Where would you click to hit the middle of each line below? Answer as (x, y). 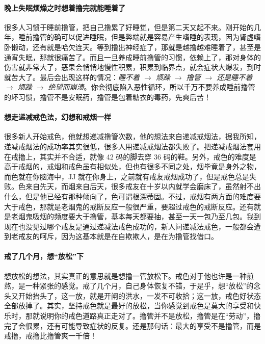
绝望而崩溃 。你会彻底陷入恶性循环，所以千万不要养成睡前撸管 (152, 87)
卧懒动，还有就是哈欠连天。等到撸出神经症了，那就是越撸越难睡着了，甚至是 (132, 47)
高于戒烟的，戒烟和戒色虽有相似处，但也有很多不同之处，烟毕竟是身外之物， (132, 166)
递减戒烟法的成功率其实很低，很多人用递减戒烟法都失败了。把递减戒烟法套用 (132, 146)
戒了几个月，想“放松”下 (44, 256)
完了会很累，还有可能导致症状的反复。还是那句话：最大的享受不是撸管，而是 (132, 325)
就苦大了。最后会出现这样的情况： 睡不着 (72, 77)
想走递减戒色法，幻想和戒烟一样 (58, 117)
